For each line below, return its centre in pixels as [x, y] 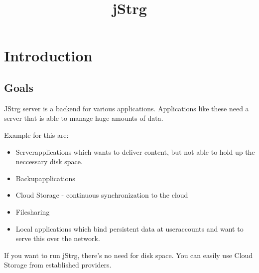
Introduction [48, 56]
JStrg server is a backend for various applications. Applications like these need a [127, 108]
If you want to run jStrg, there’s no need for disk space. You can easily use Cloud [129, 255]
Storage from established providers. [58, 265]
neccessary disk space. [49, 161]
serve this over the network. [58, 238]
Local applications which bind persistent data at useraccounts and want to [129, 228]
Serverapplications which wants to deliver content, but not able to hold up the [135, 151]
